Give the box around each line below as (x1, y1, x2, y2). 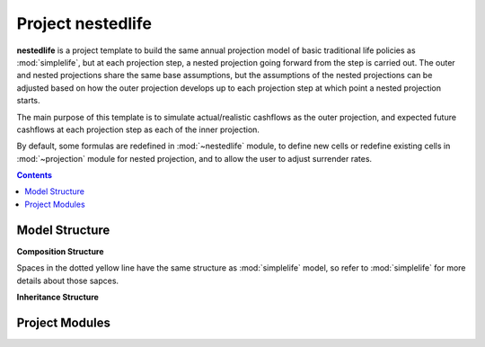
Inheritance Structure (16, 291, 99, 302)
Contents (16, 170, 53, 181)
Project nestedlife (16, 13, 153, 33)
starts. (16, 95, 40, 106)
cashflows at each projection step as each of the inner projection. (16, 124, 260, 135)
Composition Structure (16, 245, 104, 256)
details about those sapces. (16, 275, 119, 286)
